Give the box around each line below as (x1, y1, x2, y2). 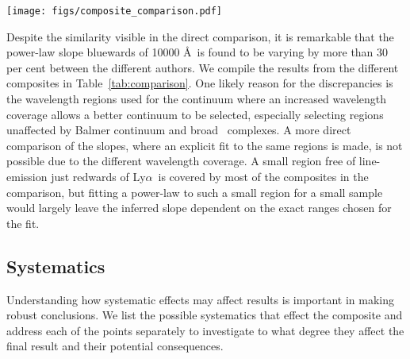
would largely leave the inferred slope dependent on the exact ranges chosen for (6, 199, 392, 216)
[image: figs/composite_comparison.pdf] (6, 6, 223, 17)
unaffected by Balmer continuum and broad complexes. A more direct (6, 122, 351, 138)
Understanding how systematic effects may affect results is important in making (6, 291, 395, 307)
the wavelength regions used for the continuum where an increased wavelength (6, 91, 387, 107)
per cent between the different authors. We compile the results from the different (6, 59, 399, 75)
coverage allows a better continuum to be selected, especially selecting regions (6, 106, 384, 122)
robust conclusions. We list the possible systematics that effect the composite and (6, 307, 403, 323)
